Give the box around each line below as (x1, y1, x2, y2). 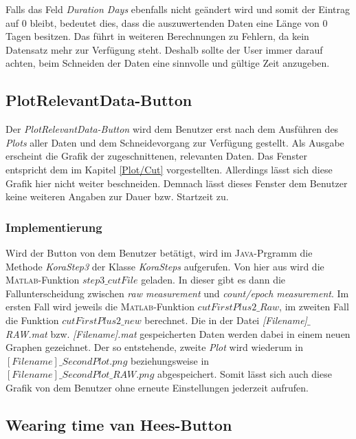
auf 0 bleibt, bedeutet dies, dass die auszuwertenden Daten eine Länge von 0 (5, 15, 328, 30)
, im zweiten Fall (279, 299, 349, 314)
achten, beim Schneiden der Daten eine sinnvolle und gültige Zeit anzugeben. (5, 56, 330, 70)
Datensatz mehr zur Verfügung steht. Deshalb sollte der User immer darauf (5, 42, 323, 56)
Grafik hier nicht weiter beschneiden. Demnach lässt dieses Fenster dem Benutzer (5, 175, 348, 190)
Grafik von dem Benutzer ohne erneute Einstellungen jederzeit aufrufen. (5, 380, 309, 394)
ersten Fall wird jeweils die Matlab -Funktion (5, 299, 194, 314)
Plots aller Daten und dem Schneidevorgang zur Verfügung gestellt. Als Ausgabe (5, 135, 344, 149)
